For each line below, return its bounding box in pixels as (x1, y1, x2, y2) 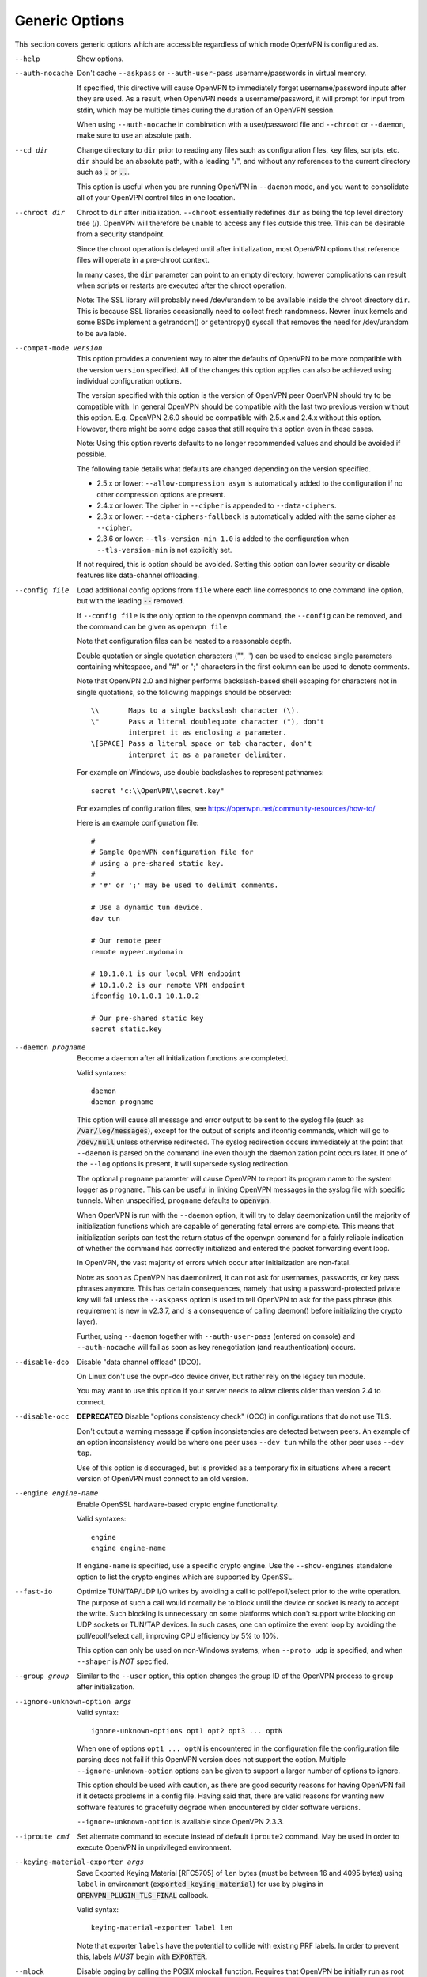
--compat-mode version (14, 343, 103, 352)
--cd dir (14, 146, 49, 154)
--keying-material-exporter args (14, 1858, 145, 1866)
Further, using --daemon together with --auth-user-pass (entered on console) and (77, 1331, 356, 1340)
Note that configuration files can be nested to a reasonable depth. (77, 637, 292, 646)
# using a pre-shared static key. (91, 859, 225, 868)
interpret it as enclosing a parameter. (127, 728, 288, 737)
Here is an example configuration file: (77, 818, 199, 828)
